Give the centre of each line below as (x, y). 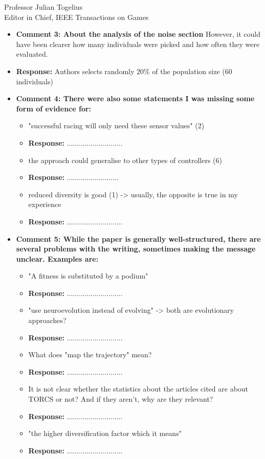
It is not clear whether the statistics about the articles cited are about (138, 389)
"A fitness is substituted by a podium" (88, 276)
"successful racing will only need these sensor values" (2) (116, 125)
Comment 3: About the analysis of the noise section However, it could (138, 34)
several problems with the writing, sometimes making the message (136, 249)
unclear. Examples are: (57, 258)
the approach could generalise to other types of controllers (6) (125, 160)
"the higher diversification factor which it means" (105, 433)
